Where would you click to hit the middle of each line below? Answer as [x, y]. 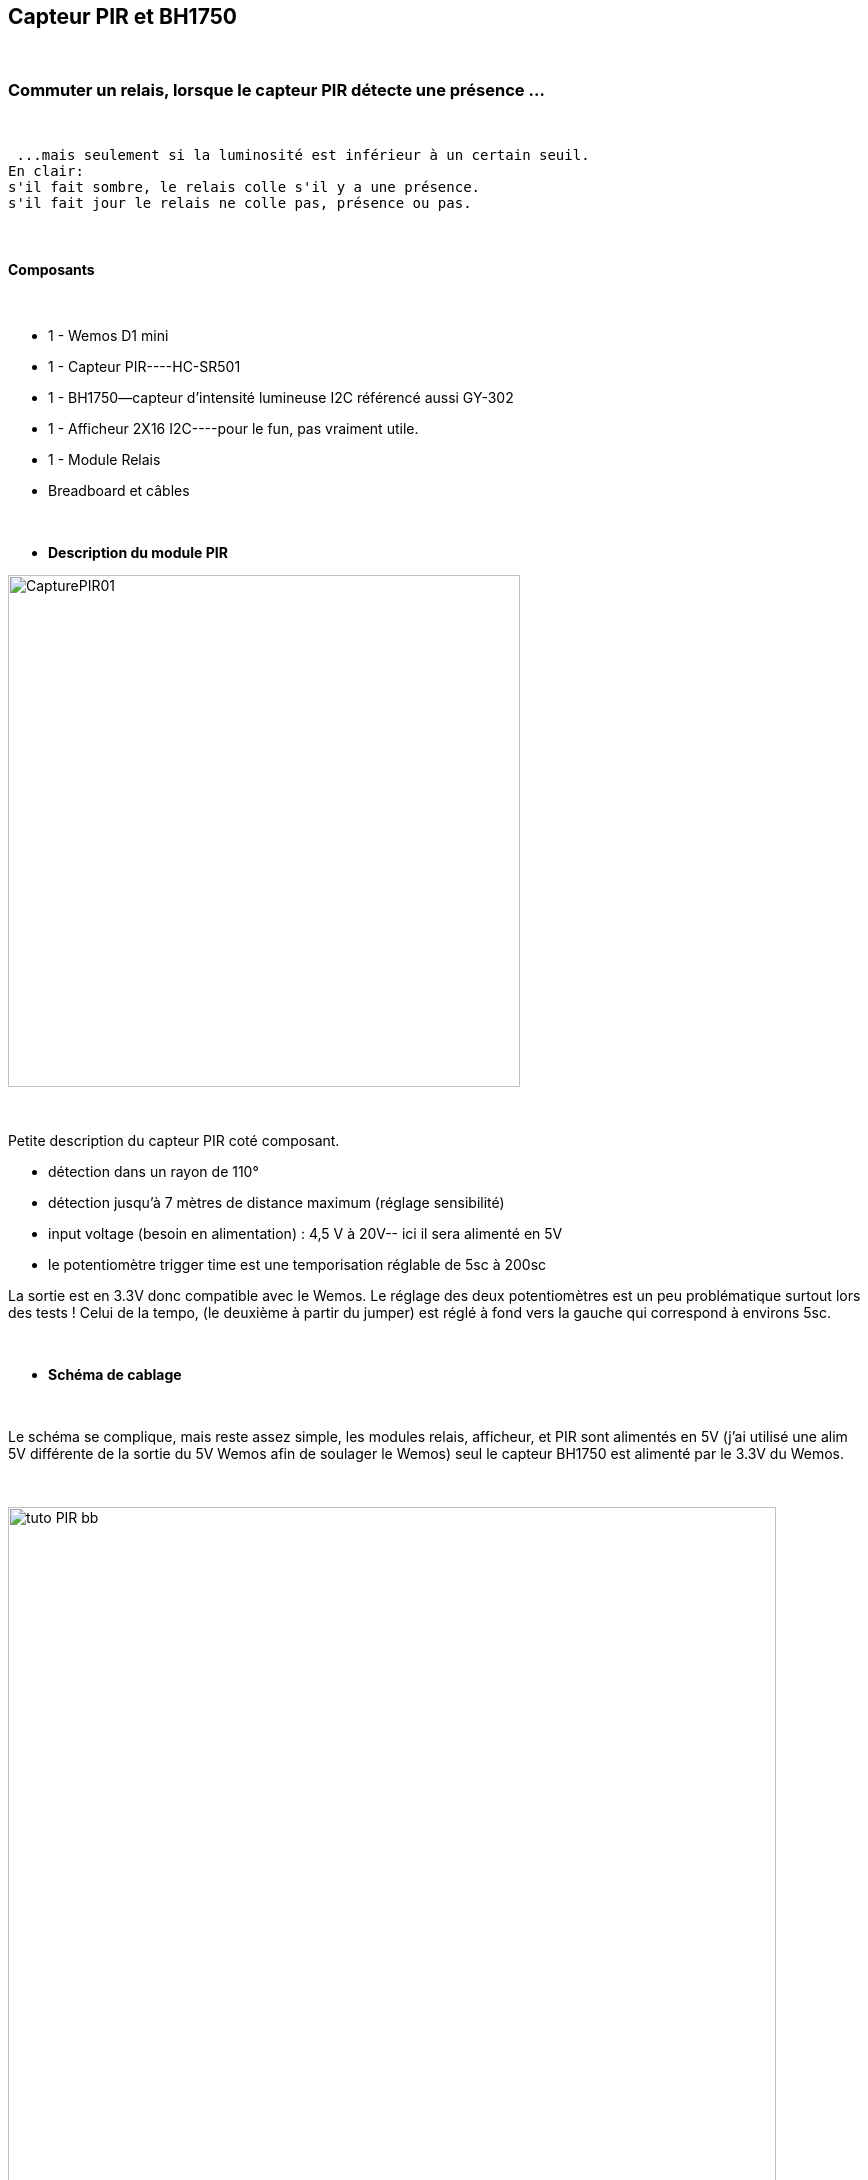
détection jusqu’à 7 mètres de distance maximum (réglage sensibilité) [276, 1203]
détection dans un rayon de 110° [153, 1172]
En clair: [46, 171]
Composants [51, 269]
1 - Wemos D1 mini [108, 336]
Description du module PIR [138, 553]
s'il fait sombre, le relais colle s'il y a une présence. [244, 187]
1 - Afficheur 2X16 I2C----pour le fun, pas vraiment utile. [233, 429]
